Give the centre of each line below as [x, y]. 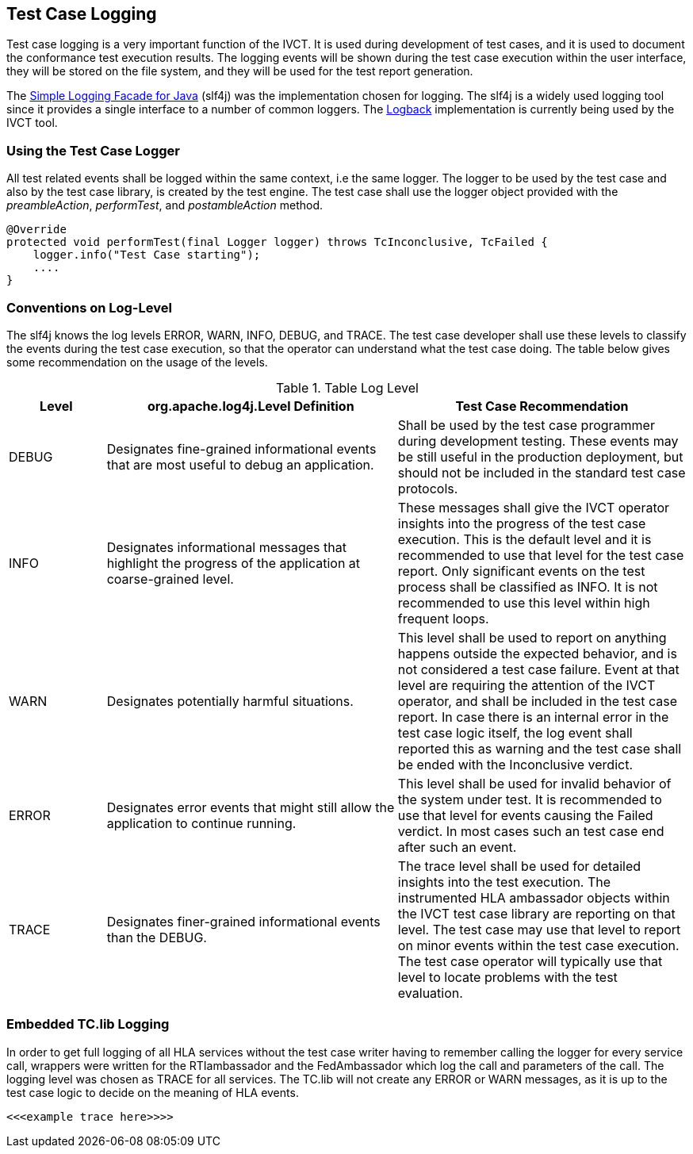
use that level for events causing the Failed [525, 815]
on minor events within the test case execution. [538, 945]
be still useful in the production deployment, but [540, 456]
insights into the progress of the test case [522, 523]
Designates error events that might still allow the [251, 807]
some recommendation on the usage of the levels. [137, 362]
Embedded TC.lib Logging [88, 1024]
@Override [36, 230]
